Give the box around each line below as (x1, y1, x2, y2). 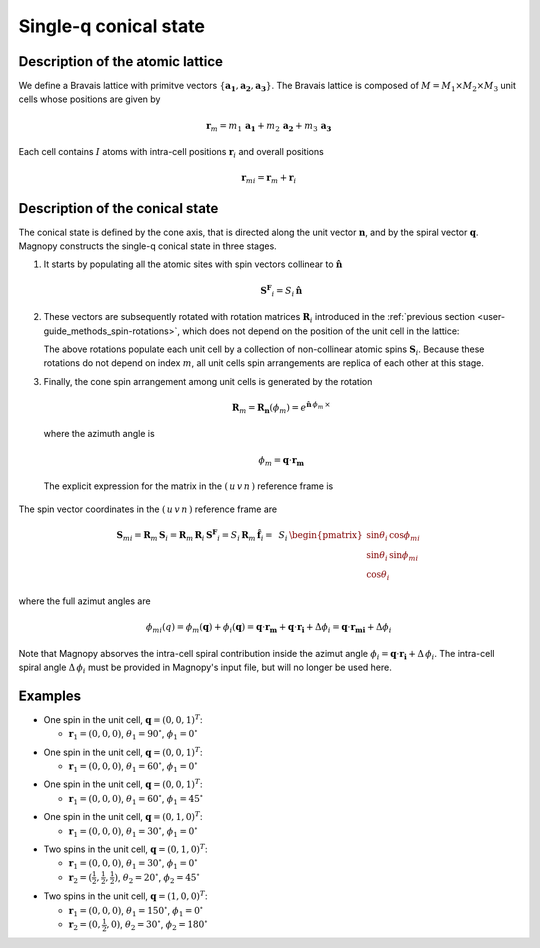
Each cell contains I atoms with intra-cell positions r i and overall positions (18, 146, 324, 160)
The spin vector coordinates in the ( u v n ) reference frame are (18, 503, 278, 515)
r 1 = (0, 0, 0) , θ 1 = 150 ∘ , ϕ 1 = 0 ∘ (68, 903, 204, 919)
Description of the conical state (18, 200, 219, 217)
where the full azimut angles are (18, 595, 151, 607)
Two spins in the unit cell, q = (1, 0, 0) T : (43, 889, 208, 902)
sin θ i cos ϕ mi (366, 529, 420, 543)
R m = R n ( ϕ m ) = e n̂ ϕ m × (231, 400, 331, 415)
